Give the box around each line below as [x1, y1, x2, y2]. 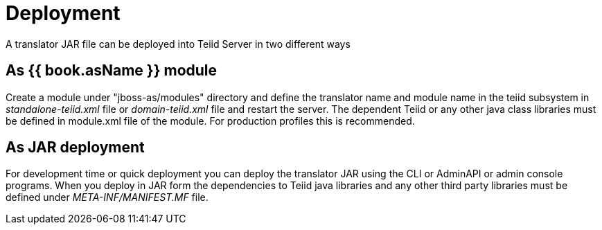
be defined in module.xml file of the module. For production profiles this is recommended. [6, 114, 415, 127]
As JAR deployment [6, 139, 145, 157]
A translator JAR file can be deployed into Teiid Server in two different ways [6, 37, 351, 50]
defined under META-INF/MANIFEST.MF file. [6, 191, 209, 204]
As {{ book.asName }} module [6, 62, 218, 80]
